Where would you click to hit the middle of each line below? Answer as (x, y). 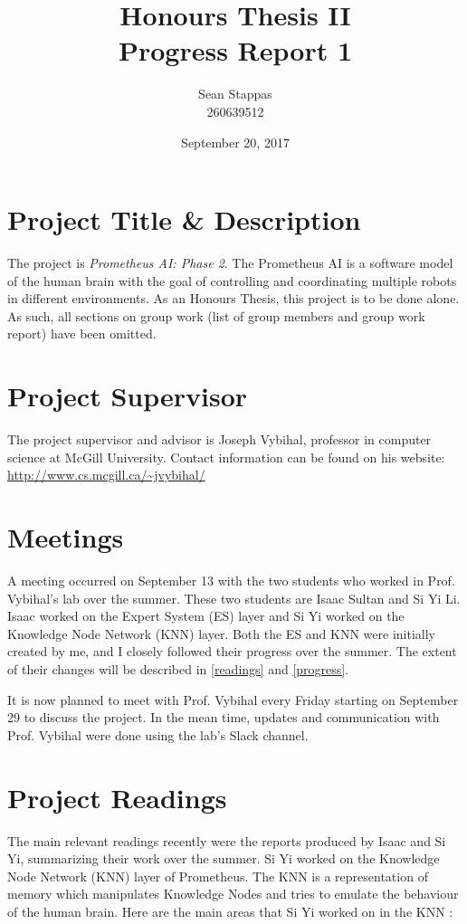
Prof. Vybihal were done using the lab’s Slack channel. (158, 734)
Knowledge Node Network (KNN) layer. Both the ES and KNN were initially (222, 633)
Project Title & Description (184, 219)
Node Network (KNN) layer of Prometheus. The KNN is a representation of (218, 876)
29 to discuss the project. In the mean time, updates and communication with (224, 717)
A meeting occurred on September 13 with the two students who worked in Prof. (231, 581)
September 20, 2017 (235, 142)
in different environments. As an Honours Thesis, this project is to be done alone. (233, 298)
